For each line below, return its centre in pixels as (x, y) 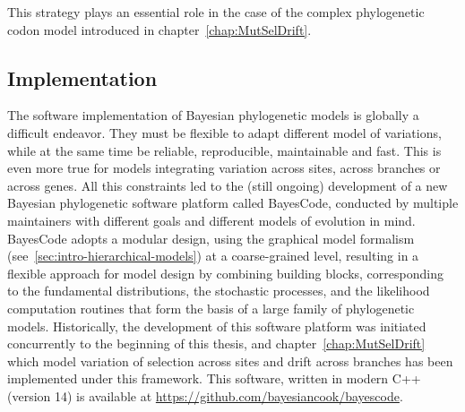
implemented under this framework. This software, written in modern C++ (214, 378)
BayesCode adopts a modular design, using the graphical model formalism (211, 238)
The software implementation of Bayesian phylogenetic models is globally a (213, 115)
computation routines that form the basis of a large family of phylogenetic (211, 308)
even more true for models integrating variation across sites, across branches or (224, 168)
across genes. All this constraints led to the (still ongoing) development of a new (228, 185)
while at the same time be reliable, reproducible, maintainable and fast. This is (224, 150)
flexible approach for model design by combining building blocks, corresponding (225, 273)
